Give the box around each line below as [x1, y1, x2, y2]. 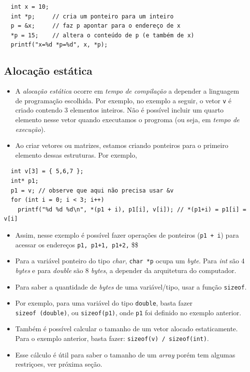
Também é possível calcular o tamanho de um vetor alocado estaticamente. [15, 323, 238, 334]
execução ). [15, 124, 45, 134]
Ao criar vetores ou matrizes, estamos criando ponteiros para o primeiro [15, 140, 228, 150]
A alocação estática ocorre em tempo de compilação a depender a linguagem [15, 86, 239, 96]
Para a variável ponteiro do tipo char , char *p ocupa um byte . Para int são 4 [15, 256, 245, 266]
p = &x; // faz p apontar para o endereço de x [11, 22, 181, 30]
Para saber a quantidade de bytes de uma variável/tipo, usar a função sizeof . [15, 281, 247, 291]
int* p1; [11, 177, 39, 184]
